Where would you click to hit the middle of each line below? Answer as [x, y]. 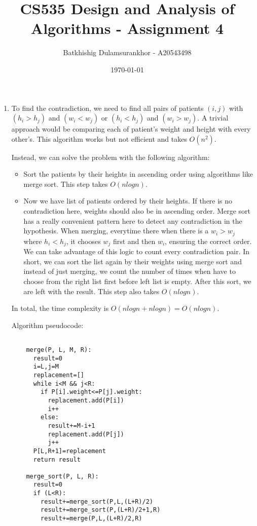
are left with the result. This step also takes [91, 291]
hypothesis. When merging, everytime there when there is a [116, 231]
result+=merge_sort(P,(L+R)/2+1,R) [101, 510]
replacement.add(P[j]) [86, 434]
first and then [134, 241]
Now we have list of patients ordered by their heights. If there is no [128, 201]
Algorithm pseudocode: [47, 325]
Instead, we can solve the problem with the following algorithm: [111, 157]
